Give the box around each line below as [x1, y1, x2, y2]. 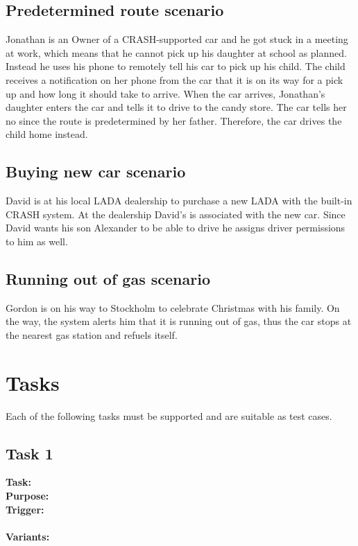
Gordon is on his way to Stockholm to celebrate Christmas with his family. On [6, 300, 340, 315]
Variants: [6, 529, 50, 543]
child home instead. [6, 127, 88, 141]
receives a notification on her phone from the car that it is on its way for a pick [6, 72, 343, 87]
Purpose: [6, 488, 49, 503]
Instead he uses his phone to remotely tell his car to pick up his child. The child [6, 59, 346, 73]
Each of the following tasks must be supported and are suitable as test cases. [6, 408, 332, 423]
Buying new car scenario [6, 161, 186, 182]
